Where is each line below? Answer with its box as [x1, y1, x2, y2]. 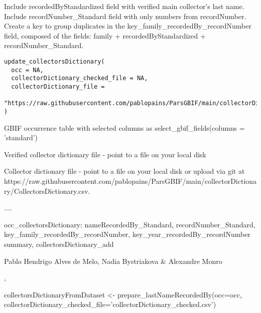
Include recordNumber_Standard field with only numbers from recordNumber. [4, 11, 246, 21]
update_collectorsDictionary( [4, 58, 105, 65]
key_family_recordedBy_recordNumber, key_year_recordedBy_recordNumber [4, 229, 250, 239]
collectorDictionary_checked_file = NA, [11, 75, 148, 82]
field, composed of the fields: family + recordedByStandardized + [4, 30, 206, 41]
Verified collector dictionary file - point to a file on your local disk [4, 149, 206, 159]
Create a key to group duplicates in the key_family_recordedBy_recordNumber [4, 21, 251, 31]
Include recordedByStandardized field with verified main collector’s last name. [4, 1, 244, 11]
